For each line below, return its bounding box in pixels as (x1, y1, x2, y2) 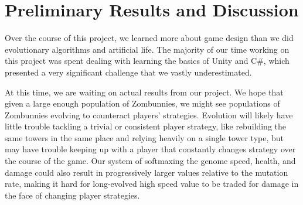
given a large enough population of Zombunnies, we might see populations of (5, 97, 280, 110)
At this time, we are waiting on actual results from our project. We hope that (5, 86, 284, 98)
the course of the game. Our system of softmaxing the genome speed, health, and (5, 155, 296, 167)
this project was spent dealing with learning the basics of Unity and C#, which (5, 54, 290, 67)
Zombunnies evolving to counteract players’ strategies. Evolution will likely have (5, 108, 293, 121)
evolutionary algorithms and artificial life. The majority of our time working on (5, 43, 290, 55)
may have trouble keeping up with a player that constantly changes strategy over (5, 143, 296, 155)
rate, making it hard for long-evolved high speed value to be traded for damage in (5, 177, 299, 190)
